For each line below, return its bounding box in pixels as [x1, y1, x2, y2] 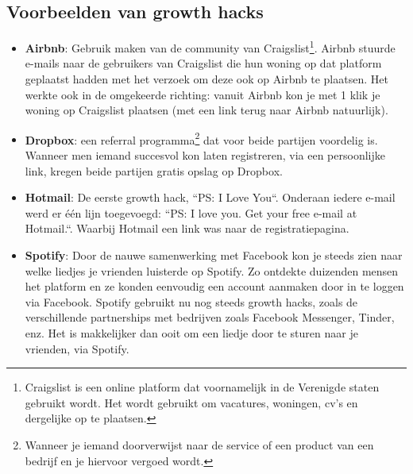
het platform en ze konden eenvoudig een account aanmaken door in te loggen [25, 278, 404, 295]
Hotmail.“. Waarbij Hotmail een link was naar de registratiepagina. [25, 220, 349, 237]
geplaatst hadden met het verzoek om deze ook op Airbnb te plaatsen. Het [25, 71, 388, 87]
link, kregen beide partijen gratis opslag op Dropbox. [25, 162, 283, 179]
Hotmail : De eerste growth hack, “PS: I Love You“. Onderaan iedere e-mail [25, 189, 396, 206]
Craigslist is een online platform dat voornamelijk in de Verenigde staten [25, 379, 380, 395]
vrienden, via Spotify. [25, 340, 129, 356]
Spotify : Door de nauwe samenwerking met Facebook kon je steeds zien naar [25, 247, 403, 264]
